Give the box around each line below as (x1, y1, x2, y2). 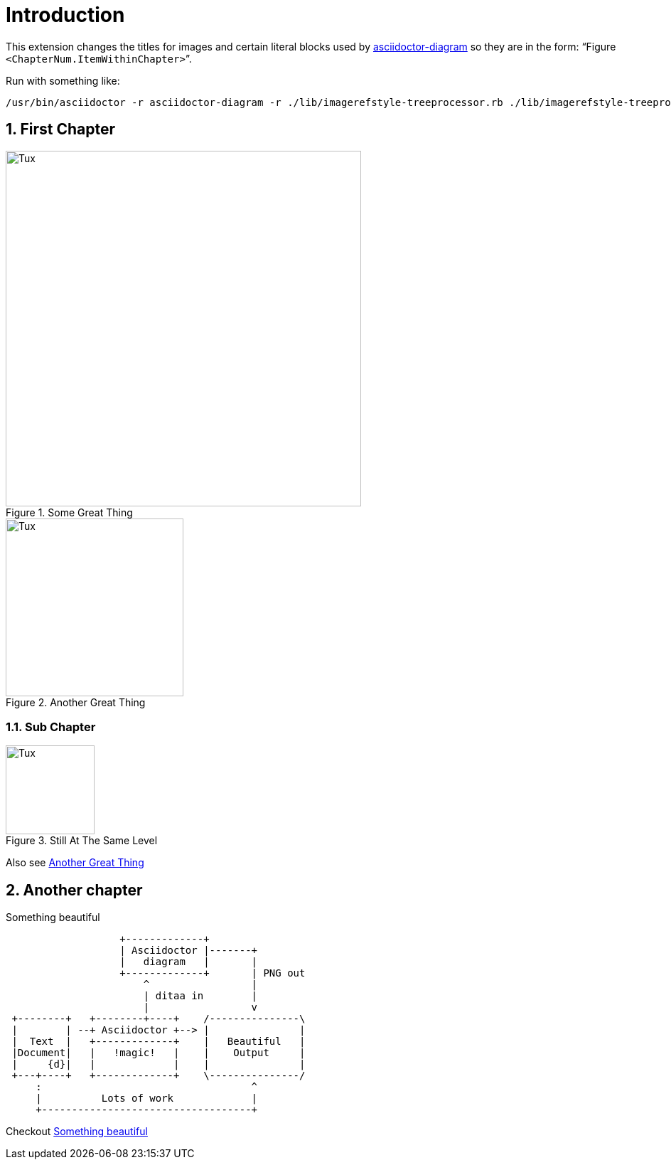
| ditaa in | (143, 990, 258, 1002)
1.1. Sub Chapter (6, 719, 96, 734)
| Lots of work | (36, 1092, 258, 1105)
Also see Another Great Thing (6, 856, 144, 869)
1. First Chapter (6, 120, 115, 139)
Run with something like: (6, 74, 120, 87)
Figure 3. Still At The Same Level (6, 834, 158, 847)
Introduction (6, 3, 125, 27)
